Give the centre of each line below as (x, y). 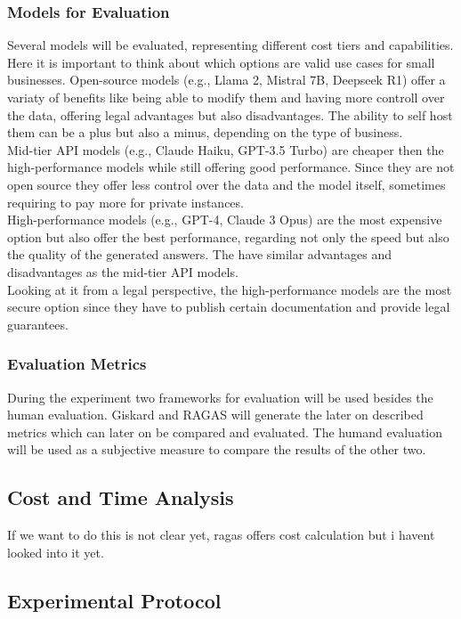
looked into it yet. (56, 552)
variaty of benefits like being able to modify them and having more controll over (226, 97)
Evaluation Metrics (77, 364)
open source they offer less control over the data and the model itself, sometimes (226, 184)
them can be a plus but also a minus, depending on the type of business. (205, 132)
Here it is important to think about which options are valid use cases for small (221, 62)
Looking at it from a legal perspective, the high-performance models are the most (230, 289)
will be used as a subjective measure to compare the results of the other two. (217, 449)
